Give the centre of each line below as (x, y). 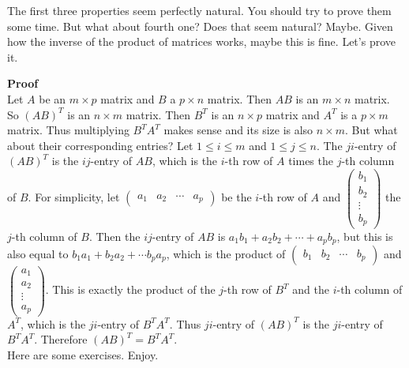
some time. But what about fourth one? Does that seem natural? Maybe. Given (200, 26)
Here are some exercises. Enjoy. (83, 354)
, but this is (365, 236)
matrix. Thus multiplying (68, 130)
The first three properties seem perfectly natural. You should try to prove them (199, 10)
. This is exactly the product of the (130, 289)
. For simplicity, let (74, 197)
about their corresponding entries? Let (100, 145)
